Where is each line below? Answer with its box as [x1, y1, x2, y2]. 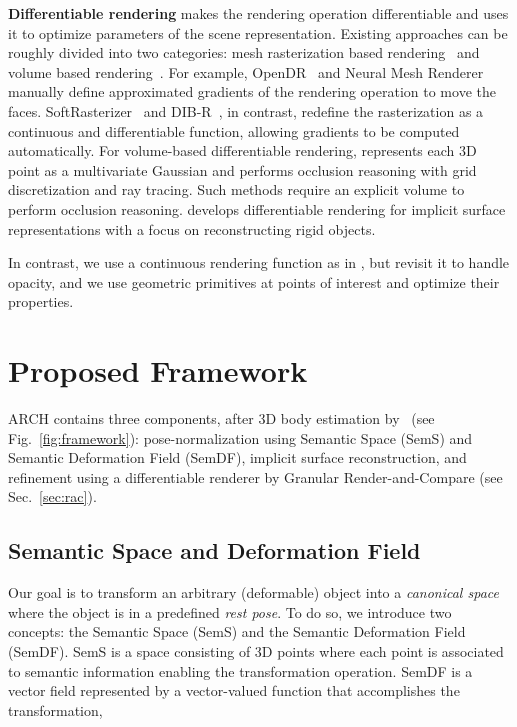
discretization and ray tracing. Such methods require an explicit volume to [8, 179, 465, 200]
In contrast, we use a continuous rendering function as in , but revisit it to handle [8, 252, 510, 273]
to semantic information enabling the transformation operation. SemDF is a [8, 660, 473, 681]
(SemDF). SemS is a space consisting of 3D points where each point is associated [8, 640, 504, 661]
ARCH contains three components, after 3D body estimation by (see [8, 408, 435, 429]
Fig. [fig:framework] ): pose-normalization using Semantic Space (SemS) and [8, 427, 473, 448]
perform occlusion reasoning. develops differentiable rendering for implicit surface [8, 198, 506, 219]
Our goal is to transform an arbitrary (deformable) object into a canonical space [8, 582, 499, 603]
